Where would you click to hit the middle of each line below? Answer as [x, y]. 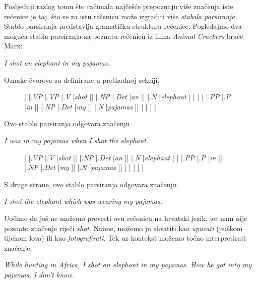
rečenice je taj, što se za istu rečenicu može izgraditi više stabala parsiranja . [121, 16]
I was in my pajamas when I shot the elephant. [76, 140]
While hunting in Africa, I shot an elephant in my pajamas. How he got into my [128, 265]
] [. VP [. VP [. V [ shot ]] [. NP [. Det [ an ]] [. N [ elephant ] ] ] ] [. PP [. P [127, 97]
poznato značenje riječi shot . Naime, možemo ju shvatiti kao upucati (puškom [123, 228]
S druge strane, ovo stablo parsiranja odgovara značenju [90, 184]
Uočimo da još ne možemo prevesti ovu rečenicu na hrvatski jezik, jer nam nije [126, 218]
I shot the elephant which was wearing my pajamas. [83, 201]
